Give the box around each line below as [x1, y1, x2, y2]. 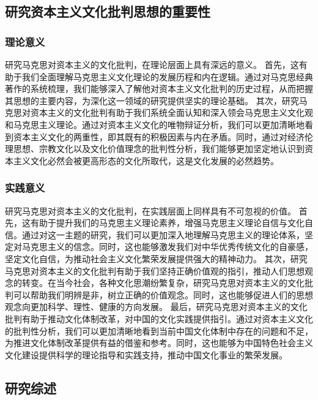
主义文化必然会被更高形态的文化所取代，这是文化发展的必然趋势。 [13, 154, 279, 167]
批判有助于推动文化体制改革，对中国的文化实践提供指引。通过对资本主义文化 [5, 312, 313, 325]
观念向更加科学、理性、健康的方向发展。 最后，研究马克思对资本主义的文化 [5, 300, 308, 313]
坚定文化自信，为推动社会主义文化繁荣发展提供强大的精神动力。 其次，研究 [5, 252, 308, 265]
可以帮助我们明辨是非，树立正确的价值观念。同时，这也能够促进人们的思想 [13, 288, 313, 301]
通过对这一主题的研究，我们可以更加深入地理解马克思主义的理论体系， [21, 228, 305, 241]
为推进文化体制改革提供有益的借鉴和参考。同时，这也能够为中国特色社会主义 [5, 336, 313, 349]
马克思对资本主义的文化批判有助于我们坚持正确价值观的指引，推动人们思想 [5, 264, 305, 277]
